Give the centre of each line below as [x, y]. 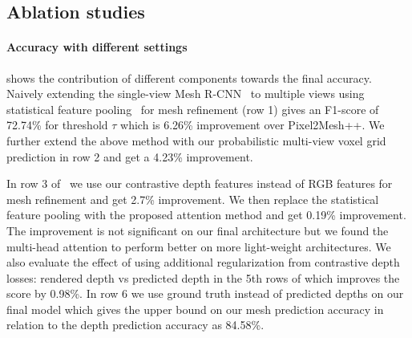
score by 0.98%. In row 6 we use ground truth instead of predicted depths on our [205, 293]
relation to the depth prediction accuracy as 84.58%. [135, 325]
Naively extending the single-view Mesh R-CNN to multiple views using [186, 94]
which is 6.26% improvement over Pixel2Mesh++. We [252, 125]
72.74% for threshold [57, 125]
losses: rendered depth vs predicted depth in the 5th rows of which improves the [203, 277]
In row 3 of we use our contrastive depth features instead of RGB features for [200, 183]
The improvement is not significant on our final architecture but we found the [198, 230]
